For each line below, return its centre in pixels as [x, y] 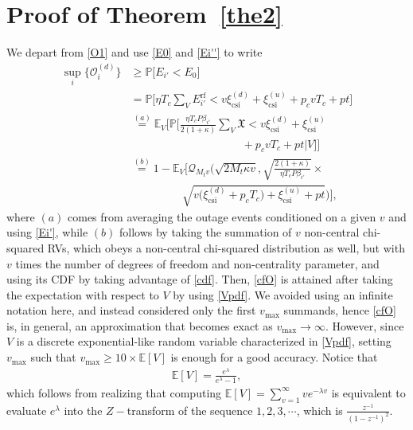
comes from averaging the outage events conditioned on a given [222, 216]
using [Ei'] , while [47, 232]
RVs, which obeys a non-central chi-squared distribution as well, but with [226, 247]
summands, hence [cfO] [340, 310]
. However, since [364, 325]
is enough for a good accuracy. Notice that [274, 357]
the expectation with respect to [83, 294]
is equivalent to [368, 392]
